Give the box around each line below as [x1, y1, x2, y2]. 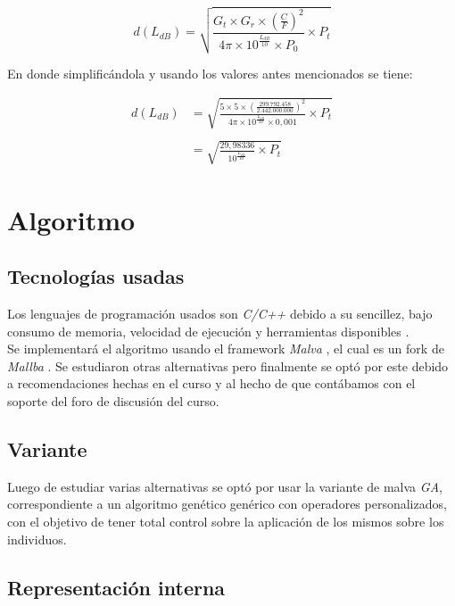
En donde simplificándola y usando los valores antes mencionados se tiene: [7, 63, 413, 82]
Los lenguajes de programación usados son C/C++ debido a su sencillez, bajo [7, 304, 433, 323]
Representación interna [7, 573, 226, 601]
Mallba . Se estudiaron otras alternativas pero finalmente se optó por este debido [7, 356, 449, 375]
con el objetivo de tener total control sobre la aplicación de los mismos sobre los [7, 512, 444, 531]
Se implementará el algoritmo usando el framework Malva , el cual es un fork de [7, 339, 444, 358]
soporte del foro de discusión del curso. [7, 392, 219, 411]
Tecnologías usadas [7, 262, 185, 290]
